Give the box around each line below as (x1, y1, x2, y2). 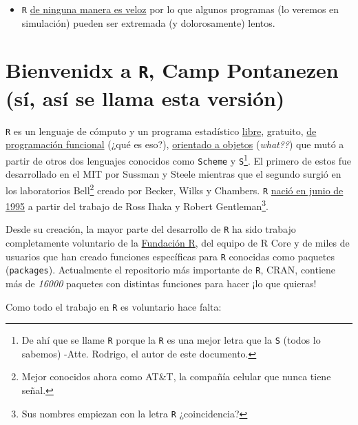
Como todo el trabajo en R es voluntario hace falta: (6, 299, 222, 313)
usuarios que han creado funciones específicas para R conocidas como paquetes (6, 249, 335, 263)
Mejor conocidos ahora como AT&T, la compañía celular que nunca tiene (21, 369, 331, 384)
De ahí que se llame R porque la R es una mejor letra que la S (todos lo (21, 333, 321, 347)
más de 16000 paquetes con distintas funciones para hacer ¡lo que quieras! (6, 276, 317, 290)
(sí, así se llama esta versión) (6, 83, 285, 112)
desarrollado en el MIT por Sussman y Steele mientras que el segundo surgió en (6, 167, 341, 181)
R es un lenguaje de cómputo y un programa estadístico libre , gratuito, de (6, 123, 317, 138)
